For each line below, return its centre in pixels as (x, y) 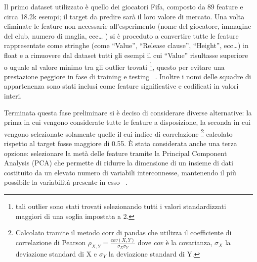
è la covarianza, (189, 242)
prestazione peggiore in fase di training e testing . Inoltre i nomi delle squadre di (128, 76)
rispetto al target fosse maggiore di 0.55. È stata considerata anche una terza (121, 143)
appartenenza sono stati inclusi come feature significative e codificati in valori (121, 86)
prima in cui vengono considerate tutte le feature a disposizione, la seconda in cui (127, 122)
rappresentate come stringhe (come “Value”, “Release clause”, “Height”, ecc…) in (126, 45)
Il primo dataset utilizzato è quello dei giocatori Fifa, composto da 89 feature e (124, 6)
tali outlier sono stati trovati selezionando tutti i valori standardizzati (121, 206)
